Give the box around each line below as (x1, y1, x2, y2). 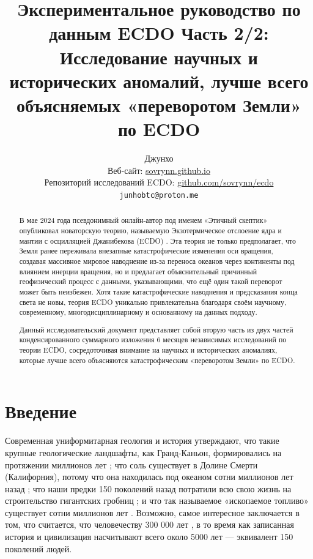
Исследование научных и (60, 44, 258, 69)
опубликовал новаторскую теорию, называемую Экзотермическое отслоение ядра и (19, 225, 282, 235)
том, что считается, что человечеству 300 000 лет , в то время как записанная (5, 518, 294, 531)
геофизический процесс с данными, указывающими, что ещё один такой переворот (19, 276, 282, 287)
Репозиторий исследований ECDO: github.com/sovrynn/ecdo (44, 176, 274, 189)
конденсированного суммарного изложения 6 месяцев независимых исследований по (19, 334, 287, 345)
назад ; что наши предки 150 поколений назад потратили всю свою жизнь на (5, 482, 292, 495)
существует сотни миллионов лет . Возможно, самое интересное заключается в (5, 506, 300, 519)
